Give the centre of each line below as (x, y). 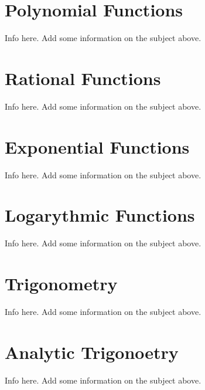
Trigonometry (61, 284)
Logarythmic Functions (100, 215)
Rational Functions (83, 78)
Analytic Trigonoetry (92, 352)
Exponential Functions (97, 146)
